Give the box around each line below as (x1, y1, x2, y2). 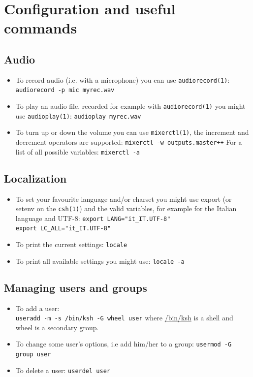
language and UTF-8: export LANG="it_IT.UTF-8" (15, 213, 171, 223)
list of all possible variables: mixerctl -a (15, 146, 140, 157)
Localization (4, 170, 67, 186)
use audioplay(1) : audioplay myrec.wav (15, 110, 141, 121)
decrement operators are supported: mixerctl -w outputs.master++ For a (15, 137, 242, 147)
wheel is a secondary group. (15, 322, 99, 332)
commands (4, 18, 77, 38)
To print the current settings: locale (15, 239, 127, 250)
